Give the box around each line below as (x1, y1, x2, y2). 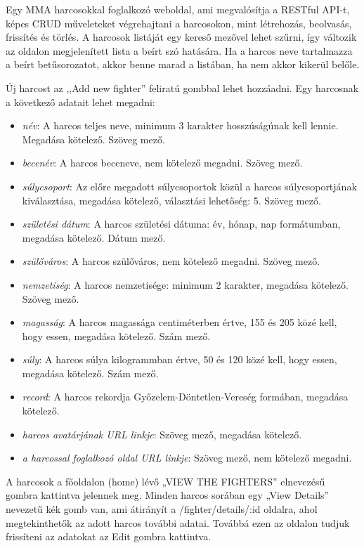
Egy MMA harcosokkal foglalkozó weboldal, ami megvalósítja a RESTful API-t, (6, 2, 350, 16)
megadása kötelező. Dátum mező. (22, 230, 166, 244)
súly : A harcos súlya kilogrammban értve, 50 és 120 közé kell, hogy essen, (22, 352, 337, 367)
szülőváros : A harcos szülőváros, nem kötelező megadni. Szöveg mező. (22, 254, 320, 268)
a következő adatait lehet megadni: (6, 94, 155, 109)
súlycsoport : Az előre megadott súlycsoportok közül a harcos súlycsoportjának (22, 178, 357, 193)
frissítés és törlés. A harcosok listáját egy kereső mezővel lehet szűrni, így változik (6, 30, 357, 44)
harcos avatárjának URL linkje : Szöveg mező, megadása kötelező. (22, 426, 302, 441)
